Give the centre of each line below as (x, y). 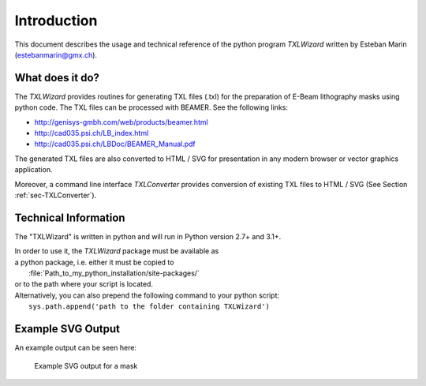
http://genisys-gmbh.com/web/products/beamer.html (121, 122)
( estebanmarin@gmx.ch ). (56, 54)
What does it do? (57, 78)
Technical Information (70, 217)
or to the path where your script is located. (84, 284)
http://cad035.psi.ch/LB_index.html (92, 133)
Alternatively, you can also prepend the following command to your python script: (147, 295)
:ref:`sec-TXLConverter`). (56, 195)
